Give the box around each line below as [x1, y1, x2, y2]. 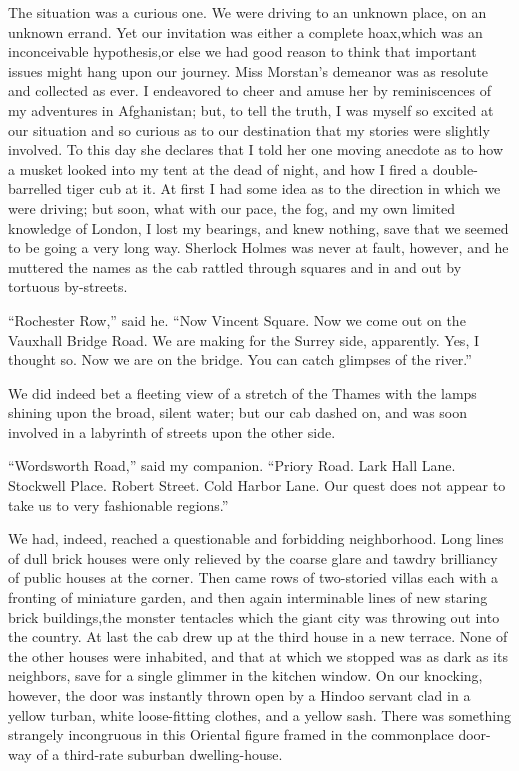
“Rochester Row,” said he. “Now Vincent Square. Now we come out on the [8, 309, 466, 330]
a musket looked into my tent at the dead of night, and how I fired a [8, 158, 429, 179]
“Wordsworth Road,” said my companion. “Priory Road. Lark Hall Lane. [8, 455, 456, 476]
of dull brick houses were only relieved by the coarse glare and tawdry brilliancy [8, 547, 498, 568]
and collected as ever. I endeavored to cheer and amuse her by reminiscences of [8, 80, 492, 101]
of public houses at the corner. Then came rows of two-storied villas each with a [8, 567, 499, 588]
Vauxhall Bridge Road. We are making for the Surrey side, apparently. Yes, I [8, 329, 479, 350]
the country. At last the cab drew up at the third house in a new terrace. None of [8, 626, 508, 647]
